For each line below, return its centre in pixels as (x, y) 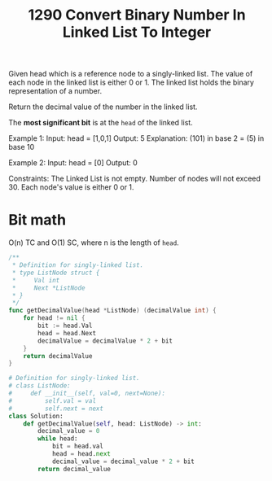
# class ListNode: (39, 386)
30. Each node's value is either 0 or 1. (71, 187)
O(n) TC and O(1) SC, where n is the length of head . (94, 243)
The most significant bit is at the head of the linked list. (101, 123)
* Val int (36, 280)
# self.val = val (52, 400)
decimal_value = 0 (69, 431)
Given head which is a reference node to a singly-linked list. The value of (131, 74)
